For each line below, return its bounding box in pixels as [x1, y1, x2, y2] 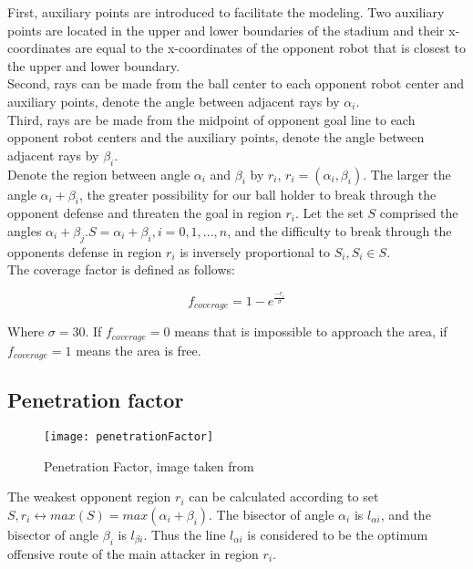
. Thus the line [143, 525, 226, 544]
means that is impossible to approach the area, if [174, 322, 447, 341]
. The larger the [363, 164, 451, 183]
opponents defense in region [7, 242, 162, 261]
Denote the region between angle [7, 164, 190, 183]
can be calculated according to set [189, 487, 379, 506]
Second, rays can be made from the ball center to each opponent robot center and [7, 74, 465, 93]
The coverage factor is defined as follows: [7, 260, 235, 279]
